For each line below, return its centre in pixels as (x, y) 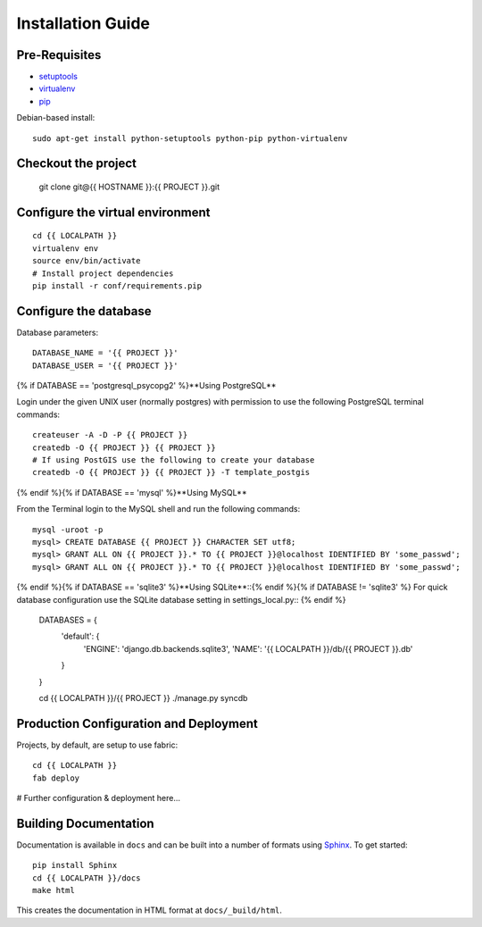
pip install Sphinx (75, 865)
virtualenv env (66, 248)
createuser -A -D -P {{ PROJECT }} (110, 435)
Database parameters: (57, 332)
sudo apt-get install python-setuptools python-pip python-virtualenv (190, 138)
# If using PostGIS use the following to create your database (174, 460)
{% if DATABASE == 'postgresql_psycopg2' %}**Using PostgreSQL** (146, 386)
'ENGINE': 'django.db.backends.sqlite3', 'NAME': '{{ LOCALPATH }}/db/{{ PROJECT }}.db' (248, 648)
